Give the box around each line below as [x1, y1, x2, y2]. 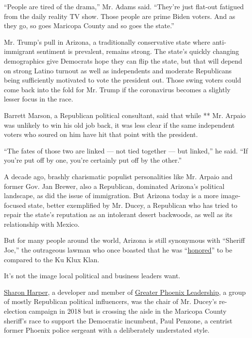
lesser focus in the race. [4, 94, 73, 104]
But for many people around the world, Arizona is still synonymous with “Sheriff [4, 235, 245, 245]
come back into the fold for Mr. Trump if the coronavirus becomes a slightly [4, 84, 231, 94]
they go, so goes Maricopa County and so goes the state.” [4, 20, 174, 31]
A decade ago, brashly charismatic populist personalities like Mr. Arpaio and [4, 171, 233, 181]
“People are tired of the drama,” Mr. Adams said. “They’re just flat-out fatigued [4, 1, 244, 11]
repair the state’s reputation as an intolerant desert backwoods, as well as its [4, 209, 233, 220]
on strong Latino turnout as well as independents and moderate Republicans [4, 65, 232, 75]
